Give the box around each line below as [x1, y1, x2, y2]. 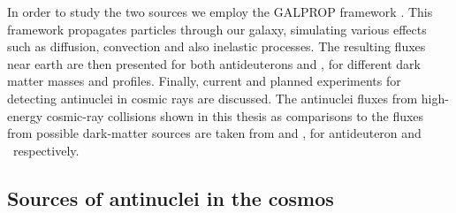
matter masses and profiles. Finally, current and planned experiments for [7, 72, 401, 90]
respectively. [12, 141, 80, 159]
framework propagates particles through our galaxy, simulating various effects [7, 19, 427, 38]
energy [7, 106, 43, 125]
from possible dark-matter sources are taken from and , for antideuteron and [7, 124, 422, 142]
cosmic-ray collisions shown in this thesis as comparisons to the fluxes [46, 106, 424, 125]
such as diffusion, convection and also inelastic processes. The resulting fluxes [7, 37, 426, 56]
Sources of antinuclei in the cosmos [7, 184, 334, 211]
